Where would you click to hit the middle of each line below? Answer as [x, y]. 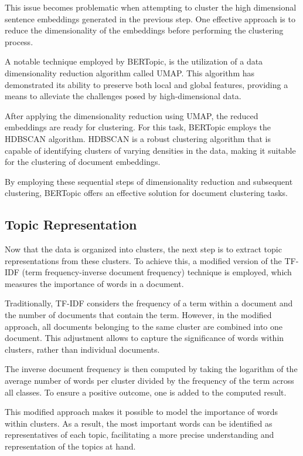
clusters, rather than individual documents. [82, 349]
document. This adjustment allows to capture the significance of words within [144, 338]
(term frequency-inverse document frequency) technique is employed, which [157, 272]
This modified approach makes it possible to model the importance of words [141, 412]
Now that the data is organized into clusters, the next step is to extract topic [143, 249]
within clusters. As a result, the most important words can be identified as [139, 423]
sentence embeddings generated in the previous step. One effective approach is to [150, 18]
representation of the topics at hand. [70, 446]
